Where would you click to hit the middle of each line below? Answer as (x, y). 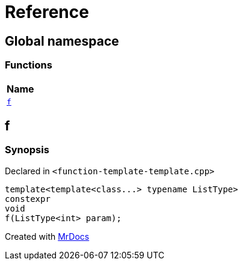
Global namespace (62, 41)
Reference (47, 12)
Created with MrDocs (47, 236)
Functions (29, 65)
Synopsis (27, 150)
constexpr (28, 199)
